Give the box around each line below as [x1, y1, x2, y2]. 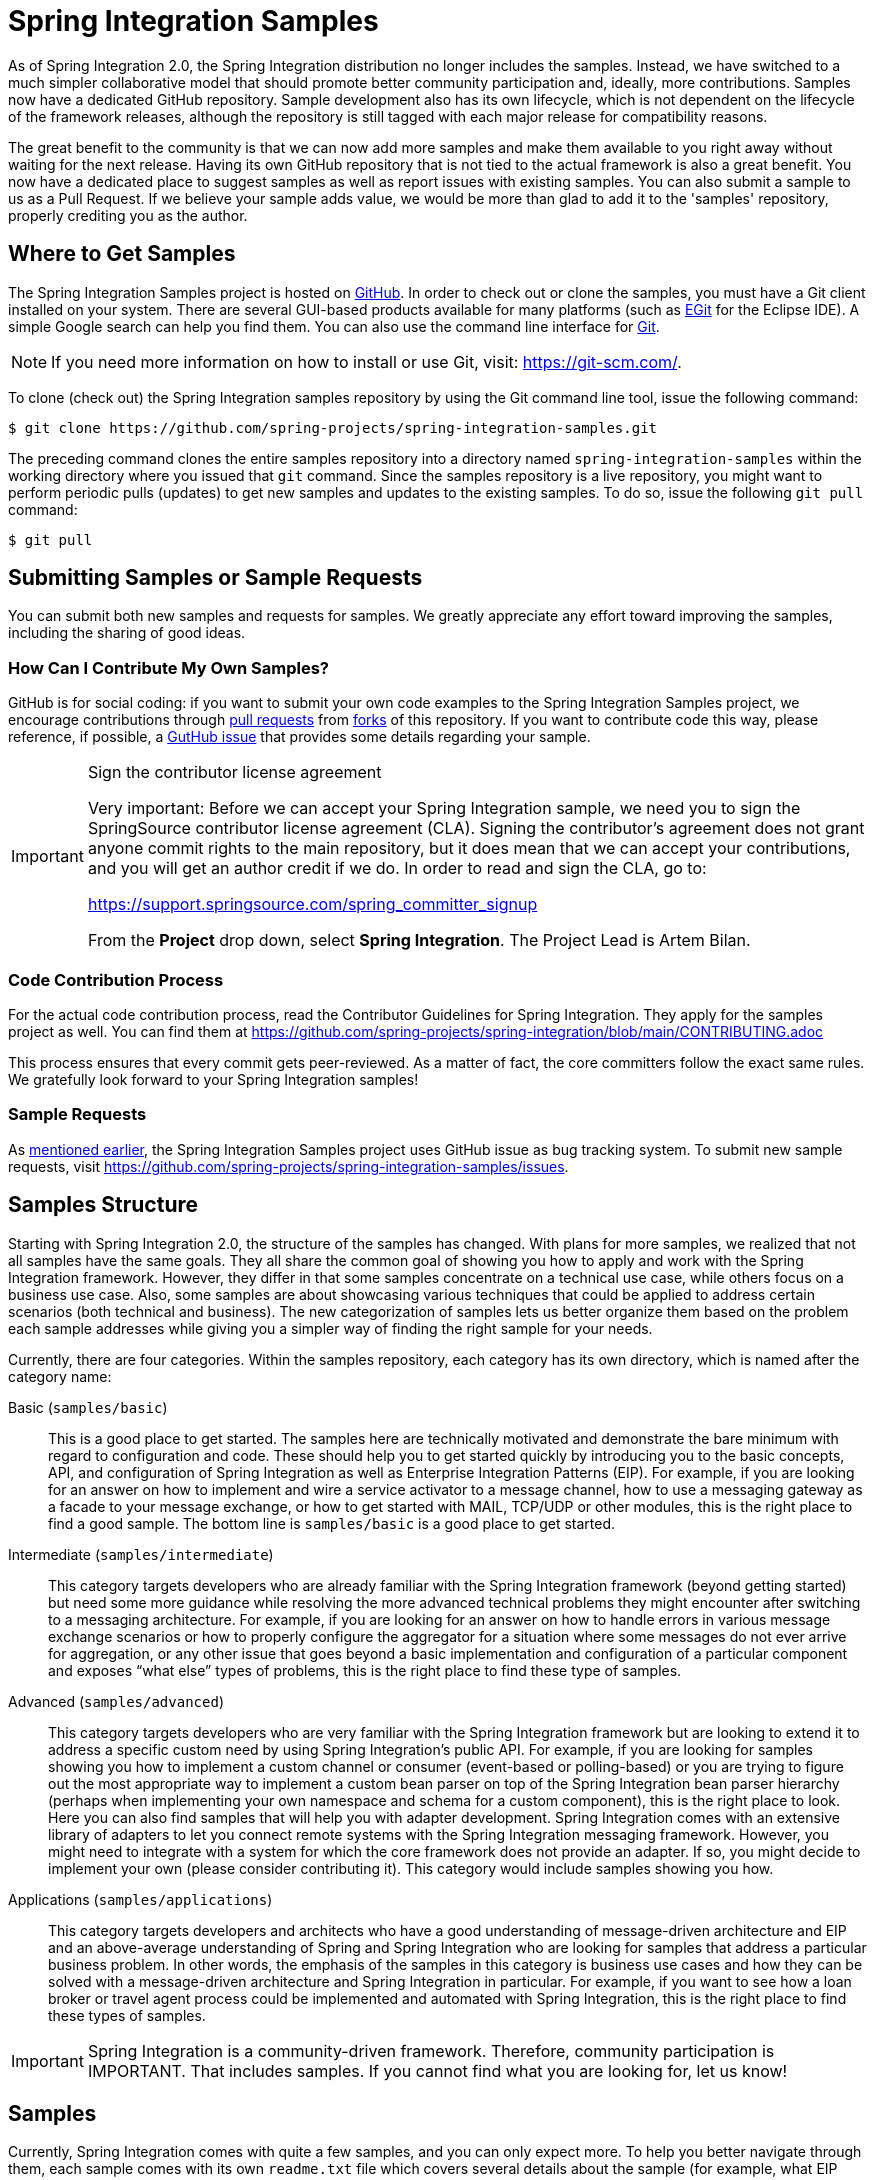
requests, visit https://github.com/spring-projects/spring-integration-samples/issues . [8, 1157, 569, 1175]
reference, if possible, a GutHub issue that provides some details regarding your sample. [8, 728, 591, 746]
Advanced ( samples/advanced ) [8, 1692, 224, 1710]
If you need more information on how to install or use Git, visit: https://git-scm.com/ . [51, 351, 682, 372]
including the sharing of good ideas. [8, 624, 246, 642]
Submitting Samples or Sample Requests [8, 565, 423, 591]
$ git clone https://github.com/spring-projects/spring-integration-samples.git [8, 419, 658, 436]
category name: [8, 1367, 112, 1385]
